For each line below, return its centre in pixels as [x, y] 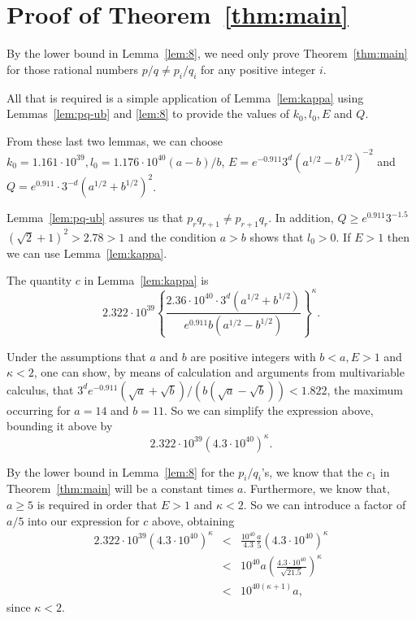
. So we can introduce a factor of [325, 504]
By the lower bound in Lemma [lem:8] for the [121, 471]
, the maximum [365, 389]
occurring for [39, 410]
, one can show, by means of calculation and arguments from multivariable [219, 372]
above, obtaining [193, 520]
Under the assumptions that [76, 356]
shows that [277, 236]
